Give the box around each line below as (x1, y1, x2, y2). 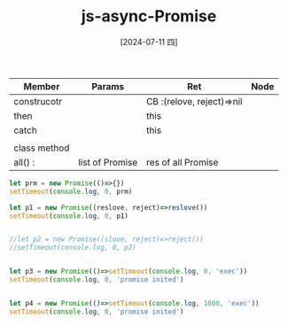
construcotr (13, 95, 63, 107)
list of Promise (78, 156, 138, 168)
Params (91, 80, 125, 92)
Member (23, 80, 60, 92)
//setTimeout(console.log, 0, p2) (9, 244, 137, 252)
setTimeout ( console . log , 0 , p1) (9, 211, 128, 221)
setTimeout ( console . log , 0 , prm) (9, 187, 133, 196)
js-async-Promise (81, 6, 217, 27)
